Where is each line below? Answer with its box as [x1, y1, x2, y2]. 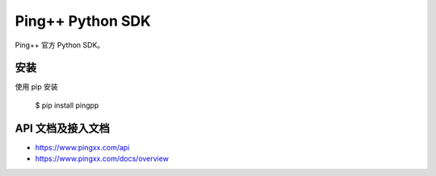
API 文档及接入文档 [15, 121, 111, 135]
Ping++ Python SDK [15, 12, 151, 30]
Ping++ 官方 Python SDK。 [15, 40, 105, 50]
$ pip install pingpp [35, 100, 99, 110]
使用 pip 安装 [15, 82, 58, 92]
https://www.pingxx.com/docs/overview [35, 153, 170, 164]
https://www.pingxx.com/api [35, 142, 130, 152]
